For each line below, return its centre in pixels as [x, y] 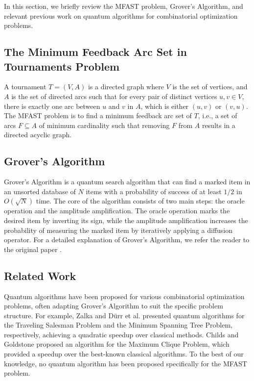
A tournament [25, 87]
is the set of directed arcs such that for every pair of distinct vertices [114, 96]
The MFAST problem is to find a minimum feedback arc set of [98, 115]
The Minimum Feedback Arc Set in [95, 52]
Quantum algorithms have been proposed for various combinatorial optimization [124, 296]
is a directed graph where [126, 87]
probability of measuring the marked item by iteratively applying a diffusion [118, 230]
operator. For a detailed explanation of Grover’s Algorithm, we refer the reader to [127, 240]
